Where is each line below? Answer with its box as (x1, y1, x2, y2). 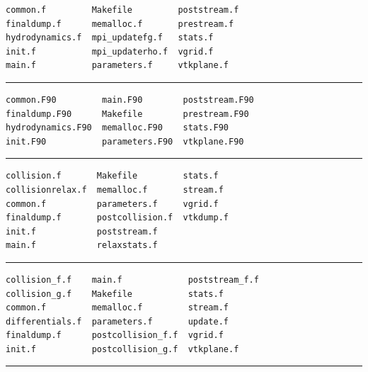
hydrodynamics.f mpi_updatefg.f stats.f (6, 33, 214, 43)
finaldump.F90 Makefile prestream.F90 (6, 108, 249, 119)
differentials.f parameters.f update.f (6, 316, 229, 327)
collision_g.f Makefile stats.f (6, 288, 224, 299)
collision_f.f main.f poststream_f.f (6, 274, 259, 285)
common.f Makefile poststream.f (6, 5, 239, 15)
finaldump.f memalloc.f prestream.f (6, 18, 234, 29)
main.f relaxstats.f (6, 240, 158, 251)
